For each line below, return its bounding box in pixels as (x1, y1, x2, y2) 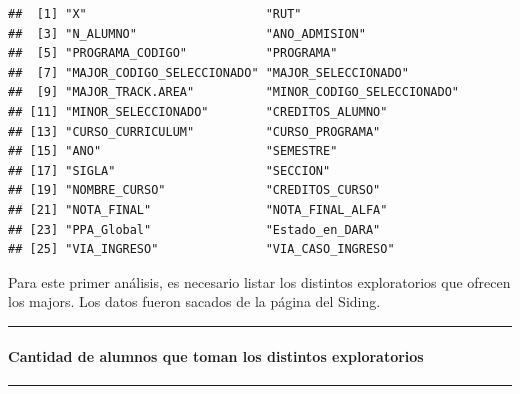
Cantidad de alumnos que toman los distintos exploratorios (8, 345, 424, 366)
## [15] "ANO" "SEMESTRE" (8, 144, 338, 159)
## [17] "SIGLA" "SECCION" (8, 163, 331, 178)
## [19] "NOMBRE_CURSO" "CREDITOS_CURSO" (8, 183, 381, 198)
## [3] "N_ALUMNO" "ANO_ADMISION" (8, 26, 366, 41)
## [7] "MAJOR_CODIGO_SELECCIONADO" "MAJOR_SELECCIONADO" (8, 65, 409, 80)
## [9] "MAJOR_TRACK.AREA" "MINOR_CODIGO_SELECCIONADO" (8, 85, 460, 100)
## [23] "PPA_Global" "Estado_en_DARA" (8, 222, 381, 237)
